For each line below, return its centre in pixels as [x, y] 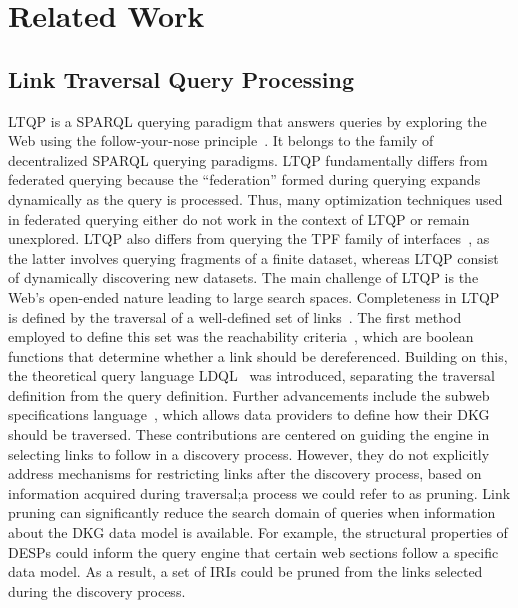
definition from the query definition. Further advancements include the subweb [249, 394]
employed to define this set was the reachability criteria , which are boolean [241, 336]
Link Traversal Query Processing [181, 78]
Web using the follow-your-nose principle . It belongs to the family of [221, 140]
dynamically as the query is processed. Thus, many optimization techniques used [255, 198]
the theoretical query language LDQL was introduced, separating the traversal [251, 375]
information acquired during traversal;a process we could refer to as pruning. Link [259, 492]
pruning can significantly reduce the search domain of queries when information [252, 512]
